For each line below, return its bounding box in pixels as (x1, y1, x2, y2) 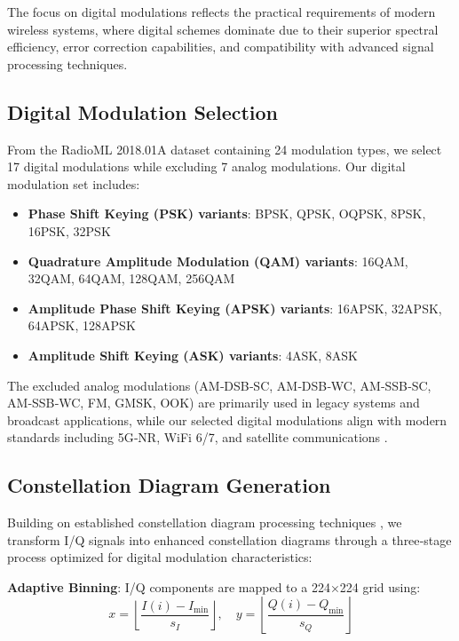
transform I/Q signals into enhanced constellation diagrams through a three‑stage (7, 530, 452, 549)
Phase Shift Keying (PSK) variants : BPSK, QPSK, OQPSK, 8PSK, (28, 204, 426, 223)
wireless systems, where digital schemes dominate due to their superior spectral (7, 20, 439, 38)
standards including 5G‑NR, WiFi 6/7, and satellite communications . (7, 428, 388, 447)
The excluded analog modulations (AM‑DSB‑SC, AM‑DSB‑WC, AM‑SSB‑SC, (7, 376, 431, 394)
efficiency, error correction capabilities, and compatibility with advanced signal (7, 37, 434, 56)
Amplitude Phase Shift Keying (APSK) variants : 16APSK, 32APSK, (28, 298, 442, 317)
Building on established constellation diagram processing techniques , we (7, 513, 402, 532)
